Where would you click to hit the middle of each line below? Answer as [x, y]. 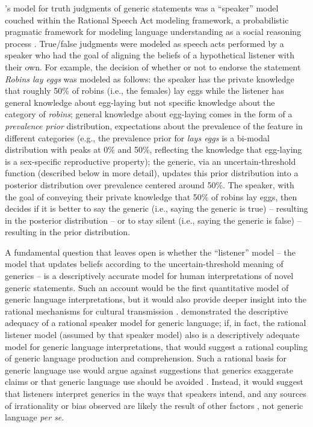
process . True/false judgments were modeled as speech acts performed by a [144, 43]
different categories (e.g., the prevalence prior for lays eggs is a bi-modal [137, 137]
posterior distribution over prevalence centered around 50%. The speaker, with [150, 184]
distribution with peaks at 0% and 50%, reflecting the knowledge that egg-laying [153, 149]
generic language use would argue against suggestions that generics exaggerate [149, 370]
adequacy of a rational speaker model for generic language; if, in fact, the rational [156, 323]
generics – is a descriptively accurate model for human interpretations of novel [149, 276]
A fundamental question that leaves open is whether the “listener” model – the [150, 252]
